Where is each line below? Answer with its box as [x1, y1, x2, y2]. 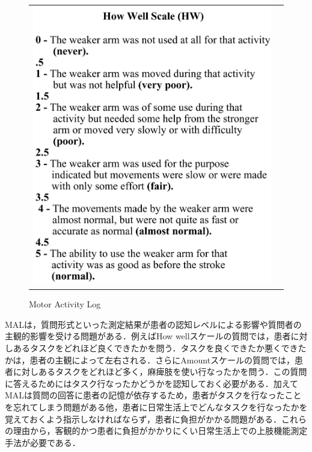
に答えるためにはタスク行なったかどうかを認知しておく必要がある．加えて [5, 377, 299, 389]
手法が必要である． [5, 436, 81, 448]
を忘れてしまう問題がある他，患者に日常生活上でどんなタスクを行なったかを [5, 400, 308, 413]
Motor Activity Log [29, 298, 101, 310]
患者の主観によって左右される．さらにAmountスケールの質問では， [29, 353, 295, 366]
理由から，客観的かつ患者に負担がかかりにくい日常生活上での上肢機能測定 [13, 424, 308, 437]
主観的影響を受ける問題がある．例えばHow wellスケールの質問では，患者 [5, 330, 291, 342]
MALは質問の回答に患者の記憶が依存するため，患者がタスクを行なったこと [5, 389, 302, 401]
